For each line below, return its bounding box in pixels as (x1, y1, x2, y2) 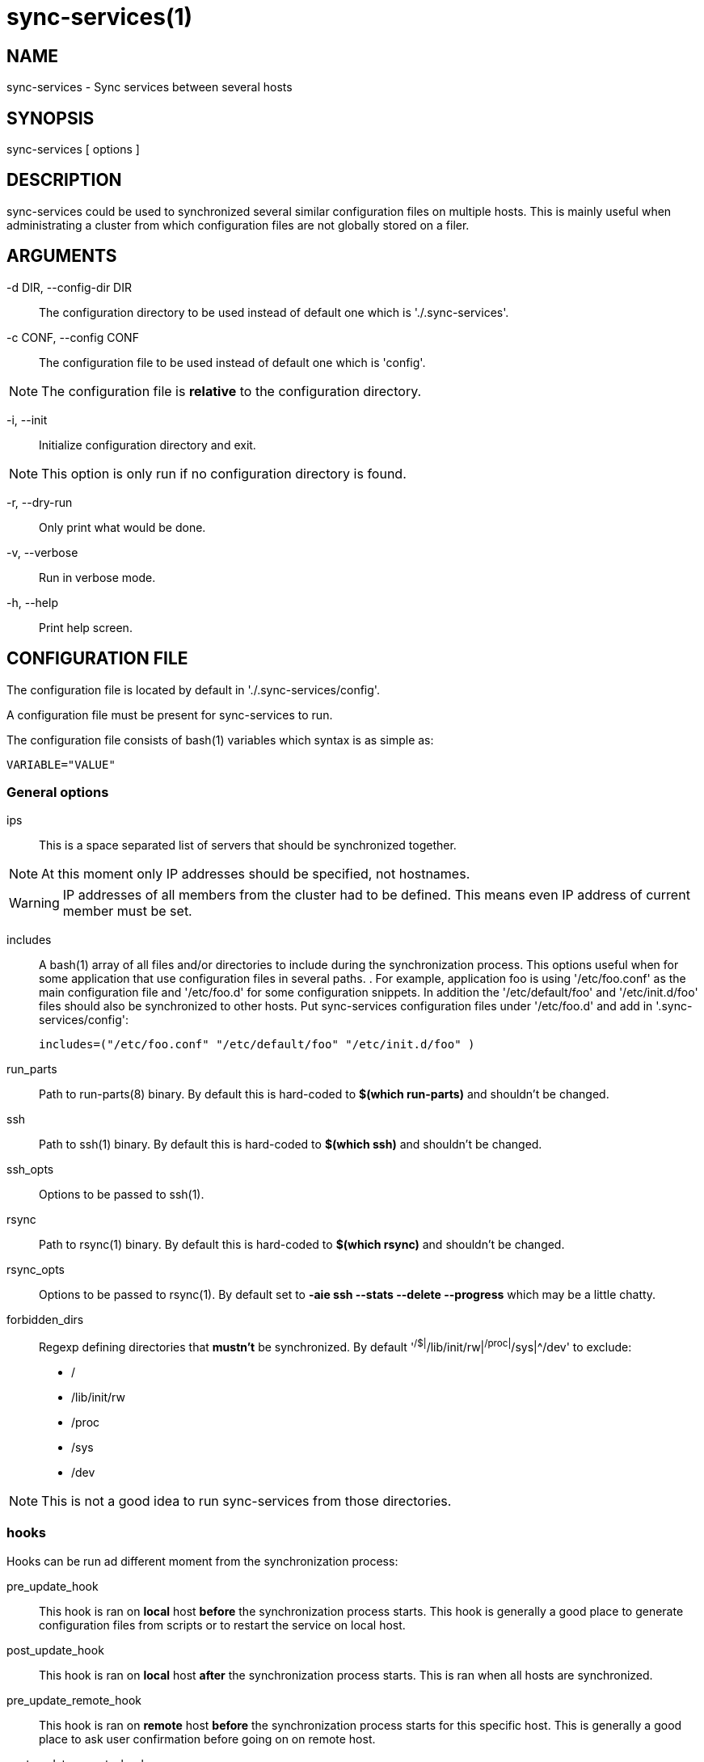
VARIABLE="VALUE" (6, 757, 116, 771)
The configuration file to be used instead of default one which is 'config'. (39, 355, 426, 369)
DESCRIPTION (6, 170, 122, 191)
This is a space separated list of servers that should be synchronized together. (39, 838, 457, 853)
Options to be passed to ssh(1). (39, 1187, 204, 1202)
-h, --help (6, 595, 58, 609)
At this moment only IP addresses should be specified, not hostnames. (41, 866, 470, 883)
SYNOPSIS (6, 107, 95, 129)
